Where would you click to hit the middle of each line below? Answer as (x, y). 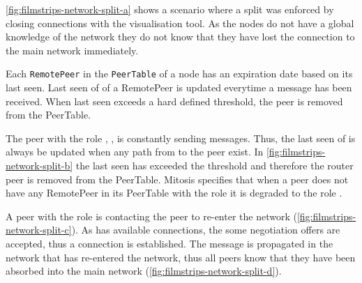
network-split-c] (39, 230)
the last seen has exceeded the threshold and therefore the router (214, 165)
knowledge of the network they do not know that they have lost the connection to (180, 37)
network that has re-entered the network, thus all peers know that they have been (181, 257)
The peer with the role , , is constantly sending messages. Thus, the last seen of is (181, 138)
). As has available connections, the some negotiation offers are (206, 230)
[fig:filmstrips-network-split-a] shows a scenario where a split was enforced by (170, 9)
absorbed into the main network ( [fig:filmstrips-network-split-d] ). (144, 271)
